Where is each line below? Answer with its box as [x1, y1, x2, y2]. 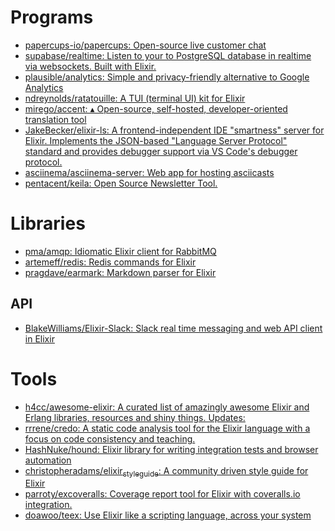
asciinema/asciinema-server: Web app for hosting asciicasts [24, 166, 275, 178]
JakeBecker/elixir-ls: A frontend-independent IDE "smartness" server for [24, 124, 325, 136]
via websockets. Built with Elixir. [24, 60, 157, 72]
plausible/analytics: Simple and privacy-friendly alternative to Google [24, 71, 310, 83]
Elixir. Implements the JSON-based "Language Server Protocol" [24, 134, 288, 146]
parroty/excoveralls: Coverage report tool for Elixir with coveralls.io [24, 488, 301, 500]
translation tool [24, 113, 87, 125]
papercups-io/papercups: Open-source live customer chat [24, 39, 267, 51]
